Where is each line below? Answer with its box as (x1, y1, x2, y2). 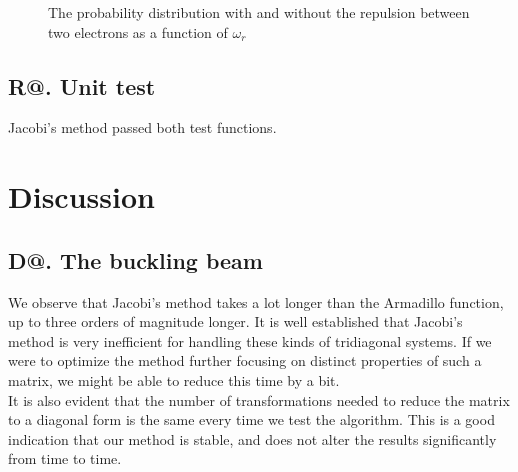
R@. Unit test (8, 70, 156, 101)
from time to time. (8, 448, 122, 469)
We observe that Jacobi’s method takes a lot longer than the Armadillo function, (8, 291, 504, 312)
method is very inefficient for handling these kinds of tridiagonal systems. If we (8, 330, 492, 351)
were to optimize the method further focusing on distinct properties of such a (8, 350, 482, 371)
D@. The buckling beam (8, 244, 263, 275)
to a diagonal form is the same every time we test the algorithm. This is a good (8, 409, 495, 430)
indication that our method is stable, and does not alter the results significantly (8, 428, 497, 449)
